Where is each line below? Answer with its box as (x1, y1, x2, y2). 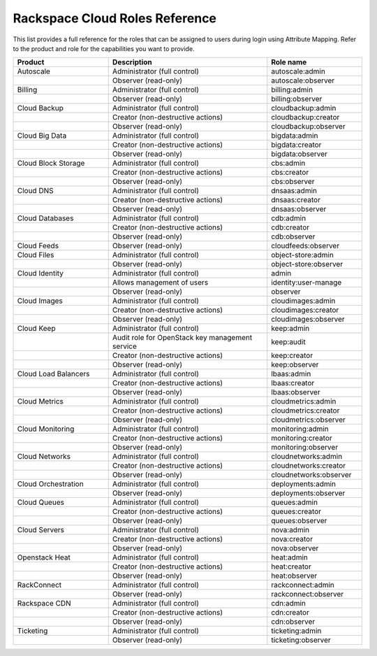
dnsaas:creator (271, 195, 321, 205)
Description (112, 57, 153, 67)
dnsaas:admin (271, 186, 318, 196)
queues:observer (271, 516, 327, 526)
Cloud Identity (17, 269, 64, 278)
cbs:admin (271, 158, 306, 168)
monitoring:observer (271, 443, 339, 452)
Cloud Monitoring (17, 424, 75, 434)
